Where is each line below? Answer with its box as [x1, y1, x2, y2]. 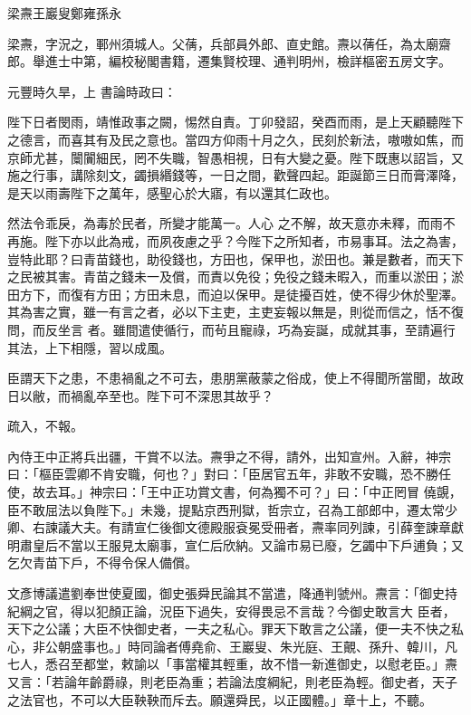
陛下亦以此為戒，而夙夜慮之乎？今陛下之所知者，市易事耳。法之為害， [44, 231, 464, 250]
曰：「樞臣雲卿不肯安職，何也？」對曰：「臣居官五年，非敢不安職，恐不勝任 [7, 464, 451, 483]
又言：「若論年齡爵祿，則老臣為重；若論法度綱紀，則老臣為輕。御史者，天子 [7, 672, 457, 691]
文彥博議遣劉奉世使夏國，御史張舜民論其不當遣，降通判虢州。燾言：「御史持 [7, 584, 457, 603]
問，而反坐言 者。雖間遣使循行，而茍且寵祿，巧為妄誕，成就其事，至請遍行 [7, 319, 456, 338]
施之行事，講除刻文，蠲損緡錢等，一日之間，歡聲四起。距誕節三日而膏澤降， [7, 166, 464, 185]
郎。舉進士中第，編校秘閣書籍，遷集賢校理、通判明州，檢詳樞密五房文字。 [7, 52, 451, 71]
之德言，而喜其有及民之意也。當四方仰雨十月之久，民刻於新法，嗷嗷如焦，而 [7, 129, 464, 148]
